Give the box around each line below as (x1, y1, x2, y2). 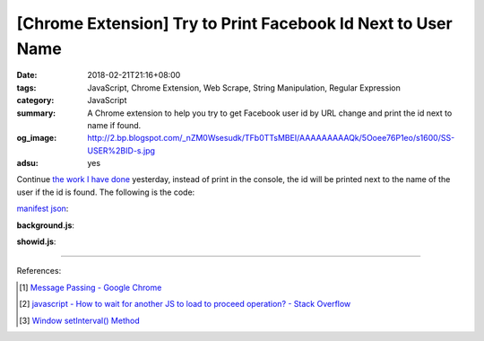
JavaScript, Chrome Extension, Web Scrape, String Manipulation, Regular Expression (87, 82, 401, 93)
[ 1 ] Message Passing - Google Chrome (19, 282, 162, 293)
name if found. (87, 119, 142, 130)
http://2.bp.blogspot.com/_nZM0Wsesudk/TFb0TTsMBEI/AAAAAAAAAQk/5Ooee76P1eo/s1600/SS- (87, 133, 455, 144)
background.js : (16, 220, 75, 231)
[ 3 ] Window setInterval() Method (19, 315, 140, 326)
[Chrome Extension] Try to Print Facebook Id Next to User (16, 13, 453, 33)
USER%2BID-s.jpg (87, 144, 156, 156)
